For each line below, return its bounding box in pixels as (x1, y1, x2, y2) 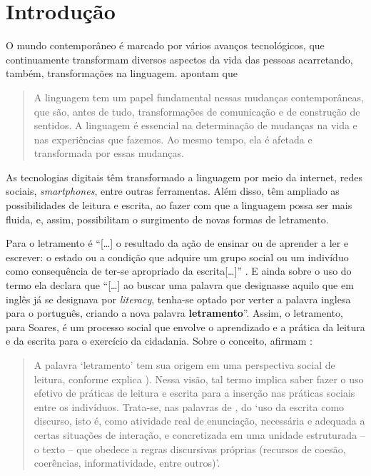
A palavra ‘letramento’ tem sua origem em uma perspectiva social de (34, 358, 335, 372)
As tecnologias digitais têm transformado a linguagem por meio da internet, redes (6, 169, 362, 184)
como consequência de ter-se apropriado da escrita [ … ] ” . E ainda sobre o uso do (6, 263, 352, 278)
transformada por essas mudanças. (34, 146, 184, 161)
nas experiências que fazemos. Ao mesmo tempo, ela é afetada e (34, 131, 312, 146)
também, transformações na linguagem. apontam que (6, 66, 238, 81)
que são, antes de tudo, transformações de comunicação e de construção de (34, 103, 360, 118)
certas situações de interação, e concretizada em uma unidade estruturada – (34, 427, 365, 442)
